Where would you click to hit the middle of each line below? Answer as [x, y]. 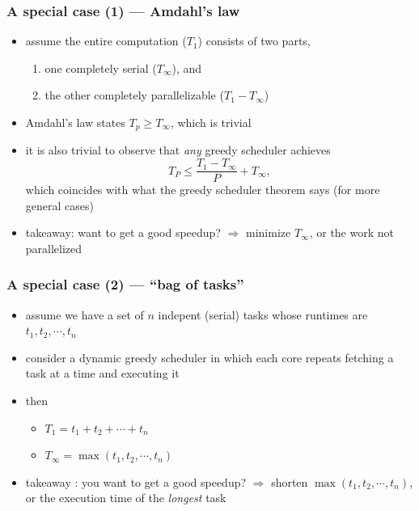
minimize [269, 232]
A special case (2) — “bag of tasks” [125, 284]
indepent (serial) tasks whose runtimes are [263, 314]
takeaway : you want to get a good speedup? [136, 481]
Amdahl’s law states [75, 122]
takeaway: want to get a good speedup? [123, 232]
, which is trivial [211, 122]
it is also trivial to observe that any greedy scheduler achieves [178, 150]
